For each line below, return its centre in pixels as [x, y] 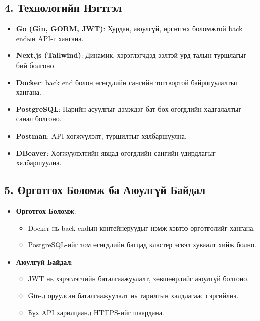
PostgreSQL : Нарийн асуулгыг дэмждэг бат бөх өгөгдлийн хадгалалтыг [129, 109]
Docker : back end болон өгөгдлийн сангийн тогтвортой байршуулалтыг [127, 82]
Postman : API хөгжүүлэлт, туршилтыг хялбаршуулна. [101, 135]
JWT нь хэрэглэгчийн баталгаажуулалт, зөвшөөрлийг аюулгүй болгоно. [139, 278]
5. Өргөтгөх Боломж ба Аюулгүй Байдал [105, 190]
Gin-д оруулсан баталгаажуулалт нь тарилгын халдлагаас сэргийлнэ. [133, 295]
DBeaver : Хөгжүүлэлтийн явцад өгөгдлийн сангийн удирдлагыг [116, 152]
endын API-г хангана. [50, 38]
